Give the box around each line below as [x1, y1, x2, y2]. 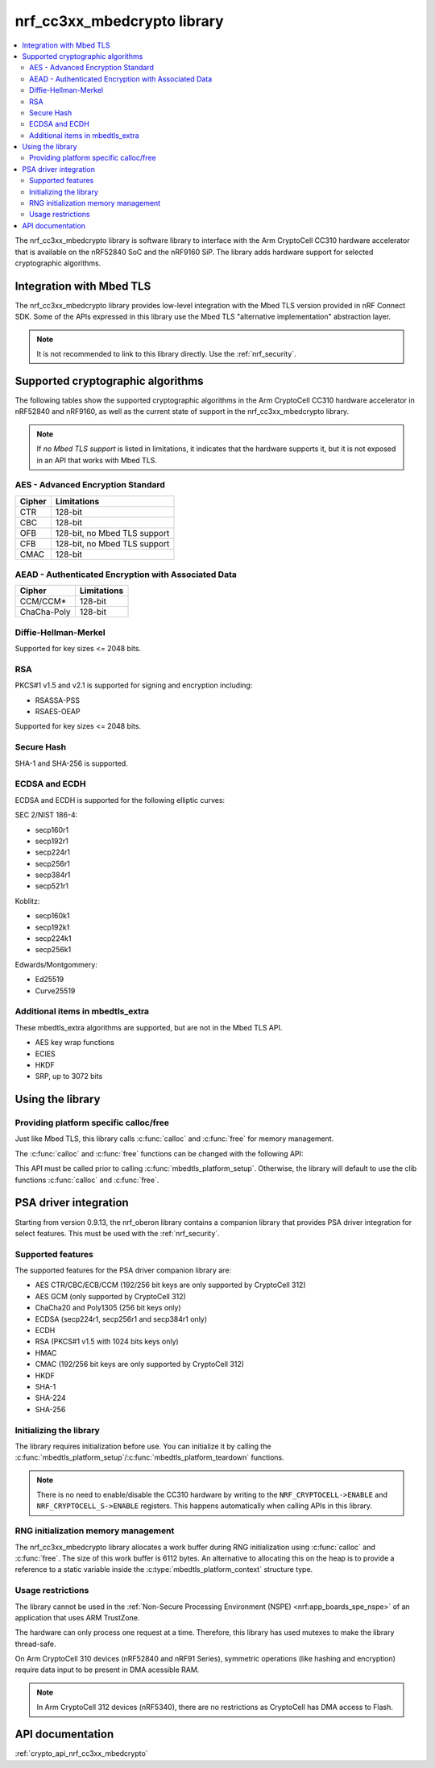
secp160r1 [35, 825, 68, 834]
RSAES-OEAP [35, 707, 81, 717]
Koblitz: [14, 896, 40, 905]
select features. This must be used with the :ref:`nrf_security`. [14, 1228, 221, 1238]
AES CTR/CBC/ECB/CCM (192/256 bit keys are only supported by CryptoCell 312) [35, 1280, 306, 1290]
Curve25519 [35, 985, 76, 996]
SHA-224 [35, 1393, 66, 1403]
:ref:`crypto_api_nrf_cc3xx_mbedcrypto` [14, 1749, 148, 1758]
